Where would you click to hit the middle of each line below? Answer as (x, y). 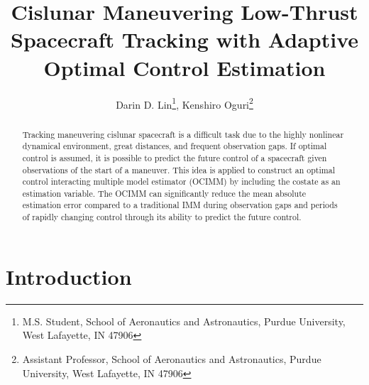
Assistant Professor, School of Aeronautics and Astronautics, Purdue (172, 358)
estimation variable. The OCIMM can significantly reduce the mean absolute (164, 193)
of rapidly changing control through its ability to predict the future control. (162, 217)
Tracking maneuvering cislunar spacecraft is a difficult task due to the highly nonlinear (183, 134)
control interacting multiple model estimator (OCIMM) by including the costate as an (181, 181)
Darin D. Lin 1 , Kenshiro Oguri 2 (184, 103)
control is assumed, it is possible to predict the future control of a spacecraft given (175, 157)
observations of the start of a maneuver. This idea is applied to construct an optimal (178, 169)
